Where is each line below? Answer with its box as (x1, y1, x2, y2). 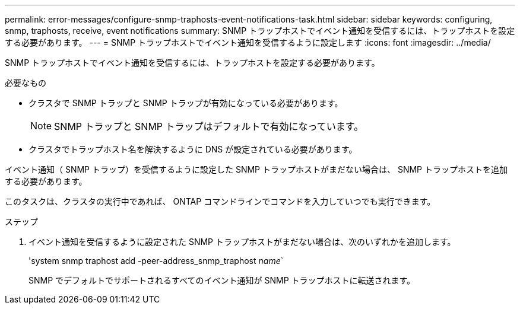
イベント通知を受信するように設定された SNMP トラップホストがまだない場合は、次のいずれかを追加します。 (28, 237, 456, 247)
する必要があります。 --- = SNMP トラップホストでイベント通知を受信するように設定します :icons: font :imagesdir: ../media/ (5, 37, 491, 47)
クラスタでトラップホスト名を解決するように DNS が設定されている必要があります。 (28, 144, 357, 154)
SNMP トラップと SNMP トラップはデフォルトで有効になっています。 (54, 120, 364, 132)
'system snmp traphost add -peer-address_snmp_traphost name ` (28, 256, 284, 266)
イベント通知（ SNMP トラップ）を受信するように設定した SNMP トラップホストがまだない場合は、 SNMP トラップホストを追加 (5, 164, 508, 174)
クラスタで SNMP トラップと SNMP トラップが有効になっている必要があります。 (28, 98, 343, 108)
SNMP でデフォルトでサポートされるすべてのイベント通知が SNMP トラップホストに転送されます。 (28, 275, 416, 285)
